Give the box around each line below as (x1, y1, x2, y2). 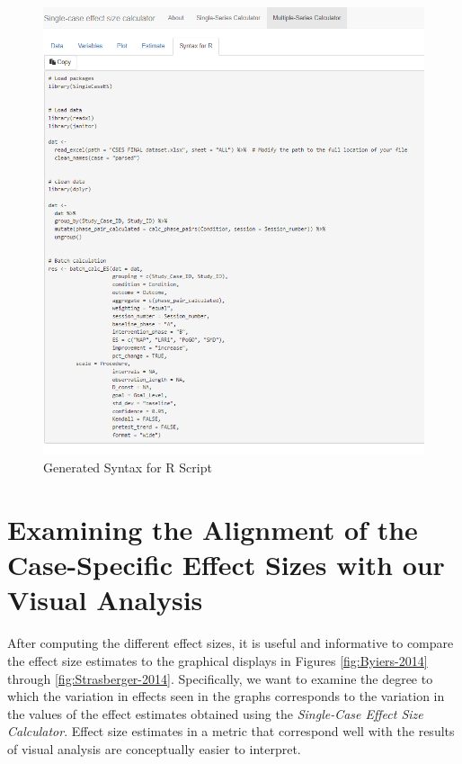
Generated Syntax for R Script (43, 458, 212, 477)
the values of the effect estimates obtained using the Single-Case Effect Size (7, 704, 423, 723)
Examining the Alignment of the (7, 511, 418, 548)
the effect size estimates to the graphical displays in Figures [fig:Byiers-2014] (7, 651, 428, 670)
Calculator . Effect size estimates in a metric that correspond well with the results (7, 722, 455, 741)
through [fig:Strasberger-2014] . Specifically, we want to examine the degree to (7, 669, 433, 688)
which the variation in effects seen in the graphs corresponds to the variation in (7, 687, 445, 706)
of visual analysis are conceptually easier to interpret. (7, 739, 301, 758)
